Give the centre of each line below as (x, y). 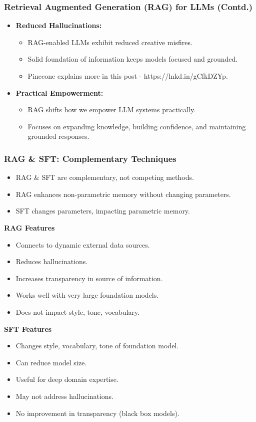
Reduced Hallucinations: (59, 25)
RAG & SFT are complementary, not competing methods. (105, 177)
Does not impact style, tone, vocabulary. (78, 311)
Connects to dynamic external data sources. (83, 244)
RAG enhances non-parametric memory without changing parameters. (123, 194)
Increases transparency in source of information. (89, 278)
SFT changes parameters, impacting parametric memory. (103, 211)
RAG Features (29, 227)
